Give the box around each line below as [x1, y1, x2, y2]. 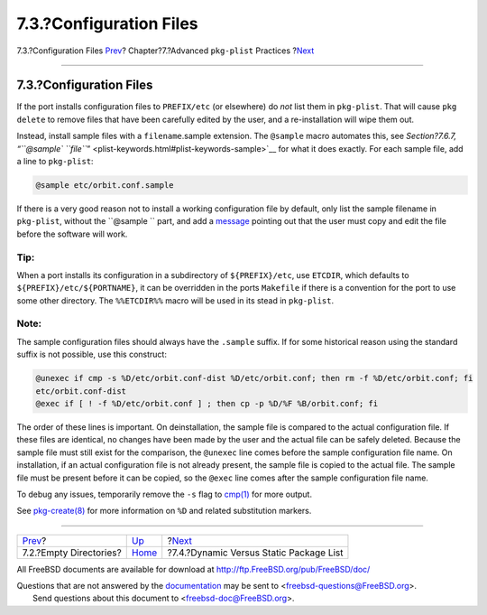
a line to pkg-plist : [16, 156, 94, 167]
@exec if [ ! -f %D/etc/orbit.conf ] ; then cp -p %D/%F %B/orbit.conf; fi [35, 398, 379, 408]
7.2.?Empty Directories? [22, 546, 122, 559]
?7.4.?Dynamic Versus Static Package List [167, 546, 344, 559]
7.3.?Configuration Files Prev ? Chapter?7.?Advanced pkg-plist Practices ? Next [16, 45, 315, 56]
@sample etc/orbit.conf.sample [35, 181, 175, 190]
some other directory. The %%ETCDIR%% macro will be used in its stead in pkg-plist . [16, 294, 334, 306]
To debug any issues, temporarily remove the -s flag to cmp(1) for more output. [16, 489, 313, 499]
